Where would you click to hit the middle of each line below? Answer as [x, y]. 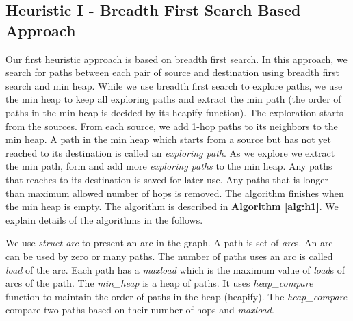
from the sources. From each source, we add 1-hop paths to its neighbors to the [172, 126]
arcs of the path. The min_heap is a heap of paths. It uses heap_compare [159, 283]
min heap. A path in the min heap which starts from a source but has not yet [169, 139]
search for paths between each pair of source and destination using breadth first [172, 72]
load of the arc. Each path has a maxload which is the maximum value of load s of [175, 269]
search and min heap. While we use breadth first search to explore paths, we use [174, 85]
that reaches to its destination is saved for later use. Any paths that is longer [167, 179]
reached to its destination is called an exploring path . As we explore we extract [170, 152]
